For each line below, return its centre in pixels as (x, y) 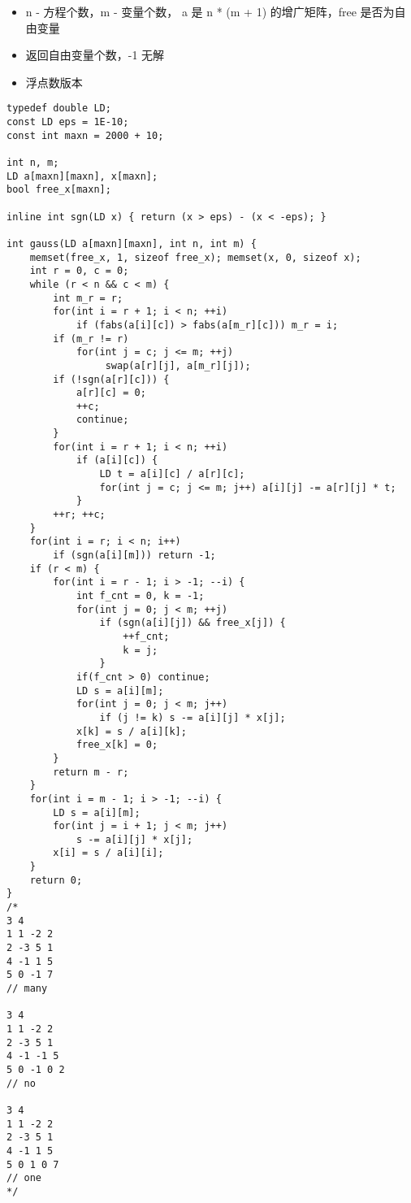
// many (27, 989)
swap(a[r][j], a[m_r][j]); (178, 365)
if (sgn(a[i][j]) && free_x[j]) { (193, 623)
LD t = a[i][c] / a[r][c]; (172, 474)
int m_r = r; (88, 298)
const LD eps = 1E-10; (68, 122)
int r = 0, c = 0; (79, 271)
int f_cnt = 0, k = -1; (140, 596)
